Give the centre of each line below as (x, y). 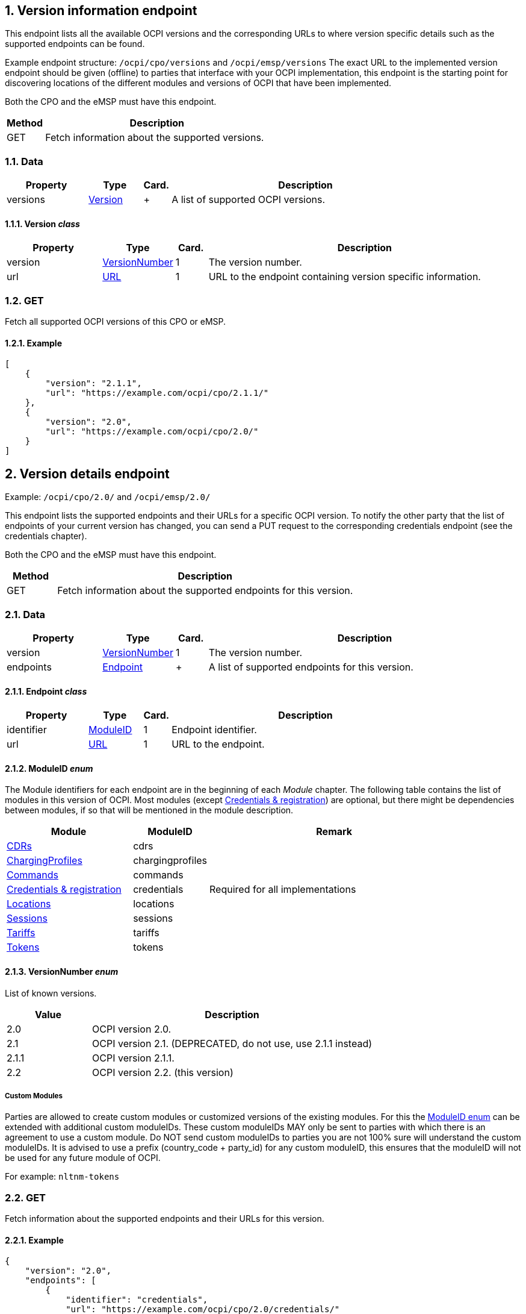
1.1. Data (24, 161)
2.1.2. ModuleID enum (49, 768)
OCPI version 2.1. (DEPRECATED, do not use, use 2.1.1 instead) (232, 1043)
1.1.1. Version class (42, 224)
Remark (334, 832)
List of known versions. (51, 993)
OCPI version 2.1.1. (133, 1058)
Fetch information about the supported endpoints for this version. (205, 591)
